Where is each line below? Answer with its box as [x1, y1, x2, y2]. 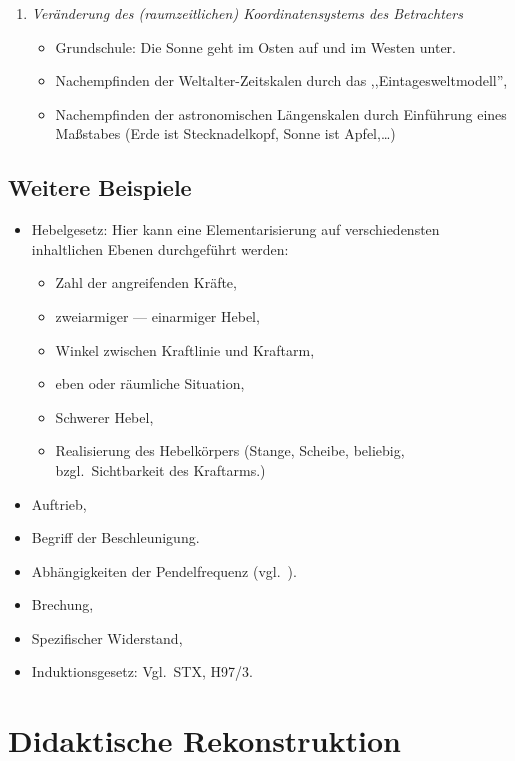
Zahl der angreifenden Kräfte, [55, 272, 237, 293]
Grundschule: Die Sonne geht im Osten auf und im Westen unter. [55, 36, 456, 57]
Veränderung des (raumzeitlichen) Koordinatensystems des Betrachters [31, 3, 463, 23]
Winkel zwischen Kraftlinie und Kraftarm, [55, 339, 315, 360]
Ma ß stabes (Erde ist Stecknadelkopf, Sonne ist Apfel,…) [55, 123, 396, 144]
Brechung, [31, 594, 94, 615]
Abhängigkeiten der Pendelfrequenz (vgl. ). [31, 560, 297, 581]
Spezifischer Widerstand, [31, 627, 183, 648]
